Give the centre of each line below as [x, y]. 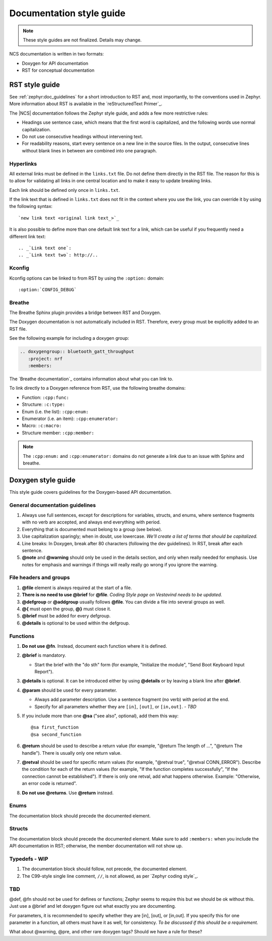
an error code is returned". [50, 783]
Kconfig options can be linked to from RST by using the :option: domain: [87, 278]
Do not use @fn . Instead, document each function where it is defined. [94, 646]
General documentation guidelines [53, 505]
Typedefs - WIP [29, 859]
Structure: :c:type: [44, 404]
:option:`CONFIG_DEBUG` [48, 290]
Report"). [44, 672]
